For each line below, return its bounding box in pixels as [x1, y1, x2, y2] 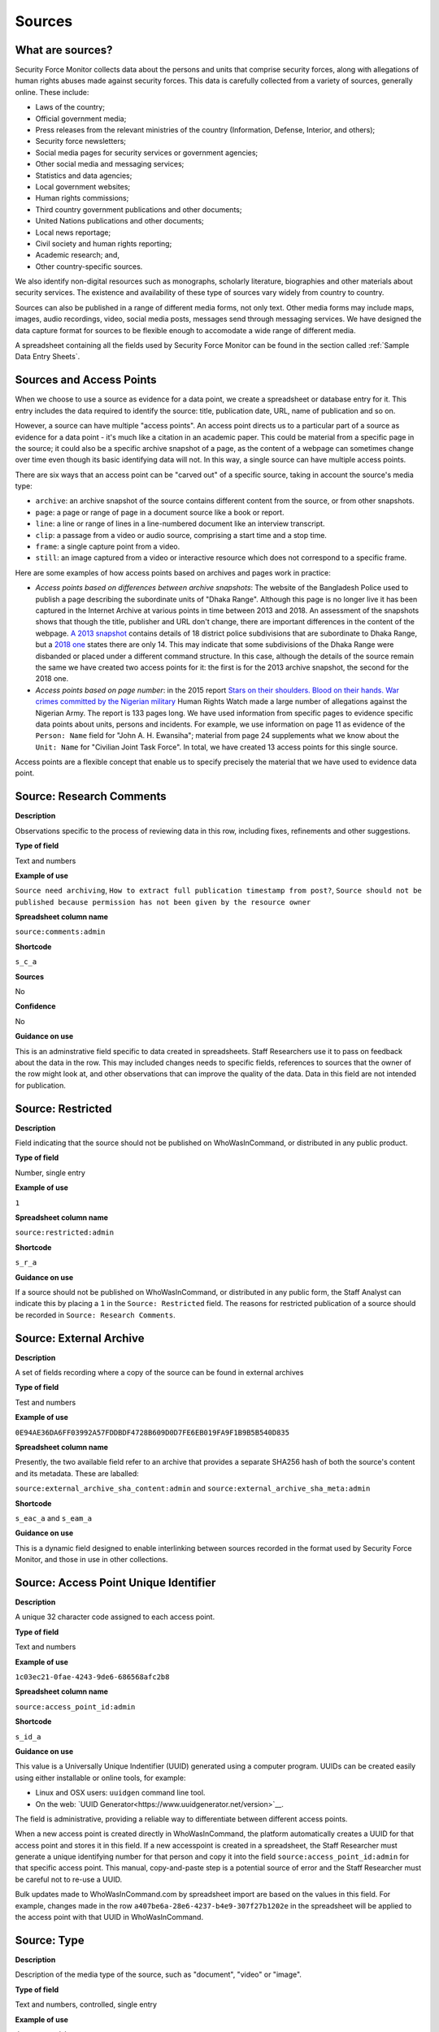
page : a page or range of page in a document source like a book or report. [35, 507, 285, 517]
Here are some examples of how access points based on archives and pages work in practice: [15, 567, 331, 577]
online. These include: [15, 87, 89, 97]
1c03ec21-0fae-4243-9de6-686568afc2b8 [15, 1673, 170, 1682]
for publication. [15, 1080, 67, 1090]
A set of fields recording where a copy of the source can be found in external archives [15, 1368, 304, 1378]
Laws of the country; [35, 102, 106, 112]
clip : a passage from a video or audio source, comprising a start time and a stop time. [35, 530, 327, 540]
